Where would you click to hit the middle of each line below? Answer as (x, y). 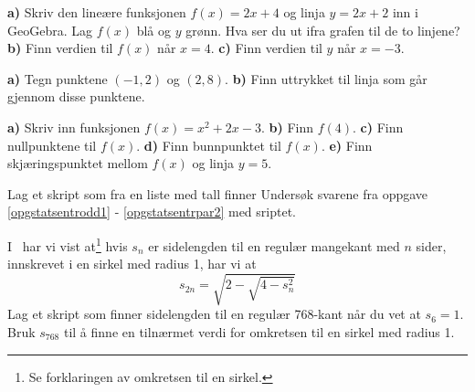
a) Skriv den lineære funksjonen (97, 12)
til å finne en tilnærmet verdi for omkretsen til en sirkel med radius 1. (259, 331)
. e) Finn (347, 145)
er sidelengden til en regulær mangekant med (274, 245)
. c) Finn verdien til (266, 48)
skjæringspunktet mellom (78, 163)
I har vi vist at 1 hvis (68, 244)
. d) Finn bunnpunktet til (209, 145)
